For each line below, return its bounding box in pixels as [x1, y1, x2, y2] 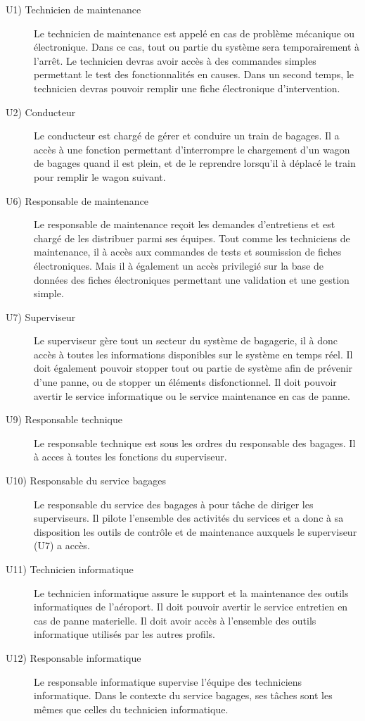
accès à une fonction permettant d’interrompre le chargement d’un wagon [34, 142, 350, 156]
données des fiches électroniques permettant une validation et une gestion [34, 272, 350, 287]
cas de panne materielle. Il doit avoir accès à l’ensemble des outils [34, 613, 316, 627]
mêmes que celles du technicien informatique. [34, 701, 229, 716]
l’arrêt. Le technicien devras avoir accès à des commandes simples [34, 53, 316, 68]
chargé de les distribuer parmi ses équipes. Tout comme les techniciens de [34, 230, 350, 245]
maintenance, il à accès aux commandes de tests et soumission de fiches [34, 244, 342, 259]
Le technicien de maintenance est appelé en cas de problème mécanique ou [34, 25, 355, 40]
